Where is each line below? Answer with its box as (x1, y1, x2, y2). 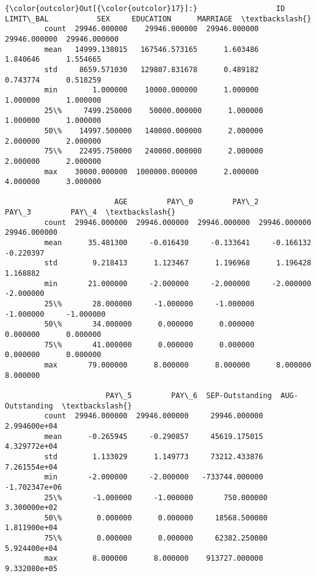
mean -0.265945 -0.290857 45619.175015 (44, 432, 263, 441)
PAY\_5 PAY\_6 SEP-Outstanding (105, 391, 272, 400)
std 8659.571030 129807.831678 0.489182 (44, 65, 259, 74)
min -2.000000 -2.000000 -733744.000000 (44, 473, 263, 482)
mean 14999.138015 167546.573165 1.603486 (44, 45, 259, 54)
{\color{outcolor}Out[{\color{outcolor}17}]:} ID (5, 4, 285, 13)
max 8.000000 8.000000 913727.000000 (44, 554, 263, 563)
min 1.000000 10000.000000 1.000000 (44, 86, 259, 95)
